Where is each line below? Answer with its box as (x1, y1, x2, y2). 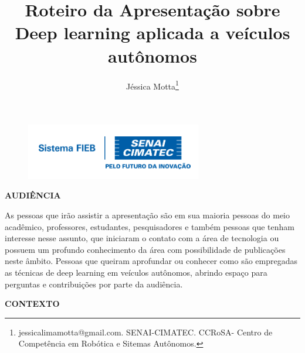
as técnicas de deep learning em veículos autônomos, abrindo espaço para (5, 266, 267, 278)
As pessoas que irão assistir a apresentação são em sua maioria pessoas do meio (5, 208, 290, 221)
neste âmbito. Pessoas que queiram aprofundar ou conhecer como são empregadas (5, 255, 297, 267)
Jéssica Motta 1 (126, 78, 179, 92)
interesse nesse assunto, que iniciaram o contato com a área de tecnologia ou (5, 232, 279, 244)
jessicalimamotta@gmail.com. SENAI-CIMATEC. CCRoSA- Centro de (18, 325, 273, 338)
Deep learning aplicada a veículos (15, 20, 290, 44)
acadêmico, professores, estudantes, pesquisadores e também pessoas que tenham (5, 220, 295, 232)
